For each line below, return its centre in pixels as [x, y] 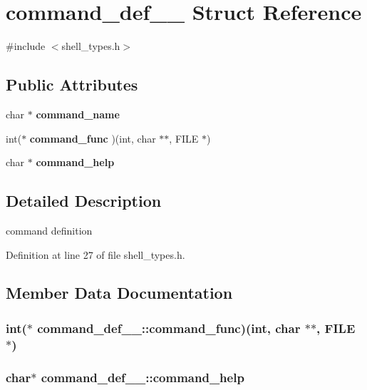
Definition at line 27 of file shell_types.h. [95, 254]
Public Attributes [72, 84]
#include [26, 46]
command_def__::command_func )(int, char [169, 328]
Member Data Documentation [119, 293]
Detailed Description [84, 201]
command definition [49, 230]
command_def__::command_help [143, 377]
